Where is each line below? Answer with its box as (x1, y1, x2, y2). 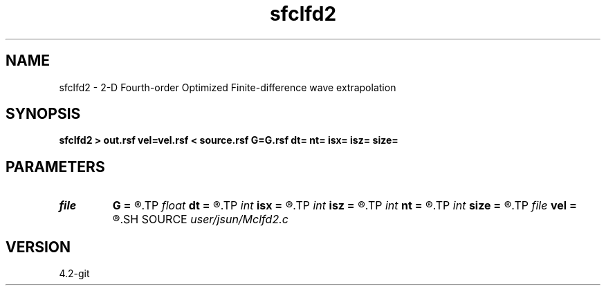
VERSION (6, 238, 71, 256)
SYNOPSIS (6, 105, 81, 123)
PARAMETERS (6, 158, 105, 176)
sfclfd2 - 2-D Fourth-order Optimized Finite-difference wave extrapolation (59, 81, 396, 93)
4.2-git (59, 267, 90, 280)
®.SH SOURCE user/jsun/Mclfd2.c (112, 212, 288, 227)
